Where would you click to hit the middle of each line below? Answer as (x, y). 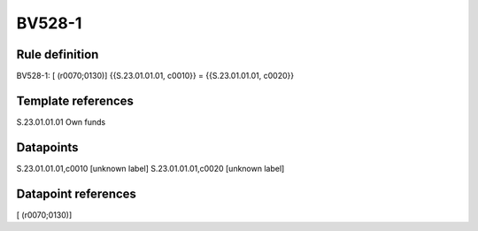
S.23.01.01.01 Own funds (61, 122)
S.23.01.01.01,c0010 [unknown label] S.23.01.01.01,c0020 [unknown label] (150, 168)
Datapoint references (77, 193)
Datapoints (47, 147)
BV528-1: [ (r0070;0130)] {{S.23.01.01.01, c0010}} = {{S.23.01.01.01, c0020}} (155, 76)
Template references (75, 100)
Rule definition (58, 54)
